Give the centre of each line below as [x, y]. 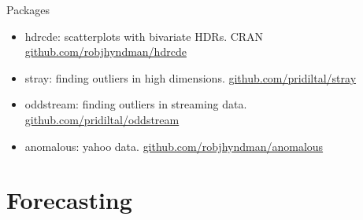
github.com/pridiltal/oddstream [102, 119]
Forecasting [69, 200]
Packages [28, 9]
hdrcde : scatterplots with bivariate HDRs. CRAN [144, 36]
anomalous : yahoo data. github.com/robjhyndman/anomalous [174, 146]
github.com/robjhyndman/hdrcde [106, 51]
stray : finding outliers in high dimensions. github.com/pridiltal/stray [191, 77]
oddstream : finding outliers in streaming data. [136, 104]
